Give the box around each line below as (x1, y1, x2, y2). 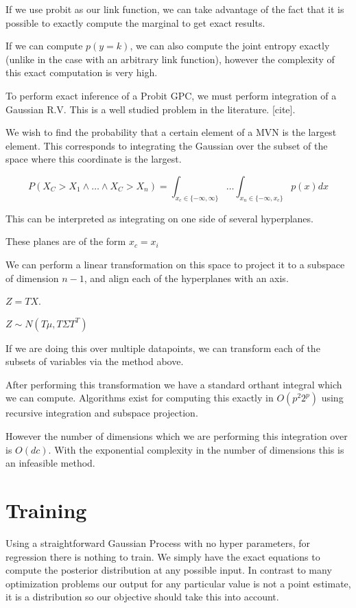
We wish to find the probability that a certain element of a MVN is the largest (5, 125, 337, 139)
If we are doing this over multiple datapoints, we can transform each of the (5, 340, 320, 355)
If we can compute (5, 38, 83, 53)
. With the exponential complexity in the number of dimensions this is (48, 442, 344, 456)
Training (5, 496, 87, 524)
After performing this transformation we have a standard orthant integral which (5, 377, 342, 391)
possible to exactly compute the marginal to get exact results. (5, 15, 265, 30)
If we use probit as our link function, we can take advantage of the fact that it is (5, 2, 344, 16)
